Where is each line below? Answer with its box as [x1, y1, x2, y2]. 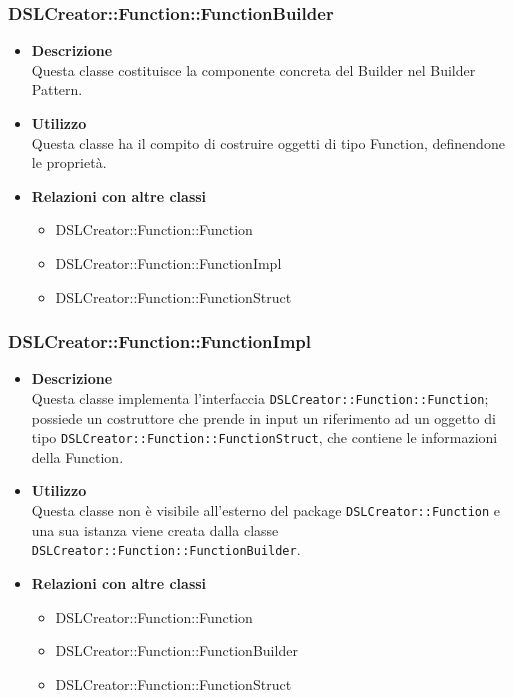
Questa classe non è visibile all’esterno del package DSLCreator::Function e [31, 500, 501, 521]
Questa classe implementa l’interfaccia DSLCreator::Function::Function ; [31, 387, 489, 408]
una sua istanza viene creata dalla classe [31, 519, 279, 540]
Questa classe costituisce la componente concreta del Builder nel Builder [31, 59, 476, 80]
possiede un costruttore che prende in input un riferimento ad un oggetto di [31, 407, 496, 428]
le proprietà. [31, 152, 107, 173]
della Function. [31, 446, 124, 467]
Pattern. [31, 79, 83, 100]
